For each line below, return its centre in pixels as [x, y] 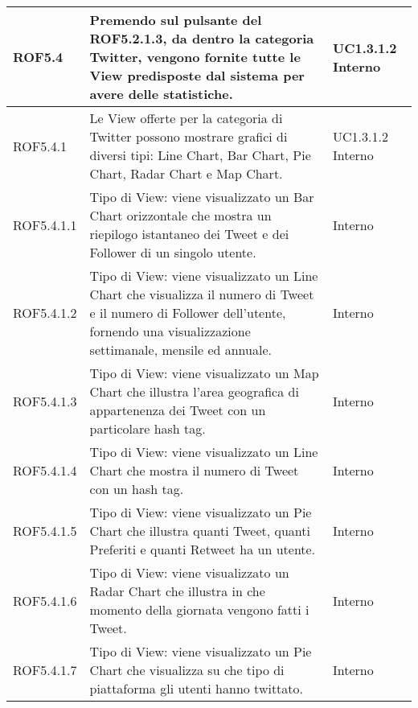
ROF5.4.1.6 [45, 600]
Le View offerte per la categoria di [186, 118]
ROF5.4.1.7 [45, 670]
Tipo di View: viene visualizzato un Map [204, 373]
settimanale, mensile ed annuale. [180, 350]
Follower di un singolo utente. [173, 252]
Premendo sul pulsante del [176, 20]
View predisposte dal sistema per [197, 75]
